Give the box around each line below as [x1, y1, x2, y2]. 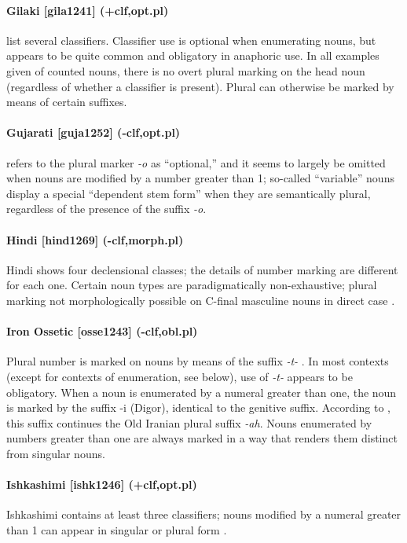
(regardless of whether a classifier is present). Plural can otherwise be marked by [6, 78, 394, 94]
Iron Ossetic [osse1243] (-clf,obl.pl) [6, 323, 198, 339]
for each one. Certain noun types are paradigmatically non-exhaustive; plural [6, 277, 377, 293]
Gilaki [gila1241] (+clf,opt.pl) [6, 2, 169, 18]
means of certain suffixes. [6, 94, 127, 110]
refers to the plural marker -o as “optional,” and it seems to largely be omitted [6, 154, 386, 171]
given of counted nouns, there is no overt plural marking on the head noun [6, 62, 365, 79]
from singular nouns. [6, 445, 105, 461]
